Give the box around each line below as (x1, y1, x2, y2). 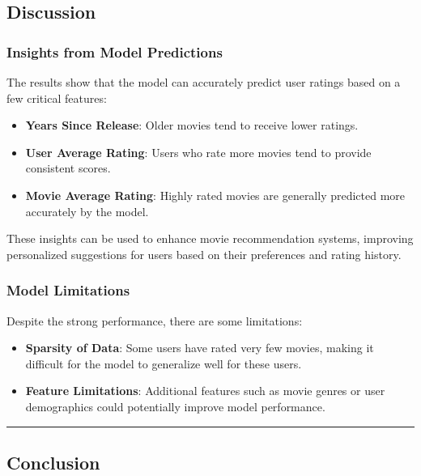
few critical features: (6, 89, 107, 106)
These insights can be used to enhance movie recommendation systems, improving (6, 230, 414, 247)
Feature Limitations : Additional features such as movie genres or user (25, 382, 385, 399)
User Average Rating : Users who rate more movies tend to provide (25, 143, 372, 160)
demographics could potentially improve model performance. (25, 397, 325, 414)
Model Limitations (6, 280, 130, 300)
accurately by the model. (25, 202, 149, 219)
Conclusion (6, 449, 100, 474)
